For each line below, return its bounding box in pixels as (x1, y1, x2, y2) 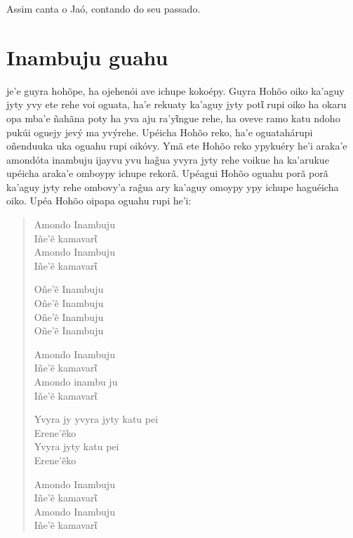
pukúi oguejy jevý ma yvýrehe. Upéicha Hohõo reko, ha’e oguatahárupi (6, 124, 313, 139)
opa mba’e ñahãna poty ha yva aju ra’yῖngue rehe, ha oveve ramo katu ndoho (6, 110, 340, 125)
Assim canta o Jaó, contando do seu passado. (6, 1, 201, 15)
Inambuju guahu (6, 42, 168, 71)
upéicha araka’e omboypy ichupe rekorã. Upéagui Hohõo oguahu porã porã (6, 166, 328, 181)
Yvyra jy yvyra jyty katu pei (34, 412, 159, 426)
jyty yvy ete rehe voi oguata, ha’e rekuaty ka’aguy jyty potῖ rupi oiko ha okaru (6, 97, 347, 112)
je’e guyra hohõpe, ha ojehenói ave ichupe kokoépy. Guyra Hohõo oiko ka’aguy (6, 83, 345, 98)
